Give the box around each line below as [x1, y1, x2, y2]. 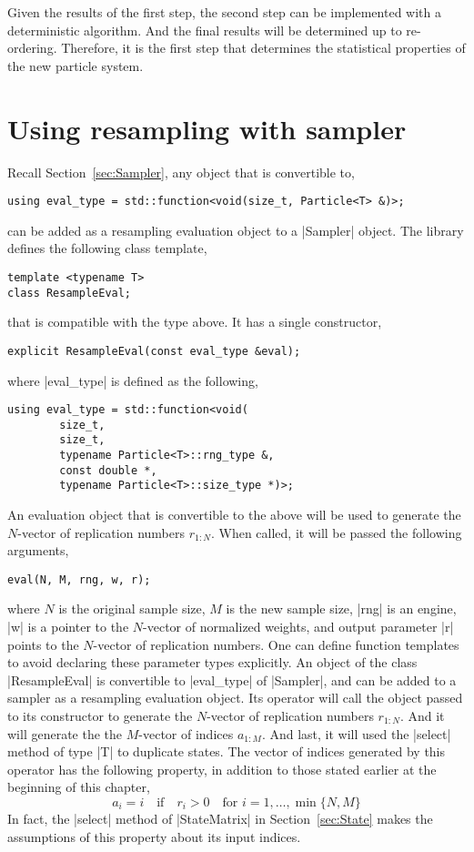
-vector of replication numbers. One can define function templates [93, 634, 459, 654]
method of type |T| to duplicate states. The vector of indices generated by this [7, 742, 446, 761]
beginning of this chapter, [7, 777, 150, 796]
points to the [7, 634, 79, 654]
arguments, [7, 541, 69, 560]
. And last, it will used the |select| [261, 724, 451, 743]
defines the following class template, [7, 238, 207, 258]
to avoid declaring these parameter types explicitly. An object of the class [7, 653, 418, 672]
